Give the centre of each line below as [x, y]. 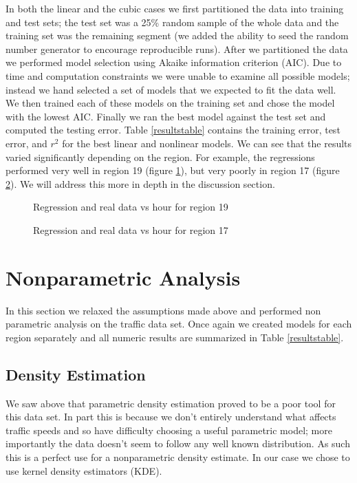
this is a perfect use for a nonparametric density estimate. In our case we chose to [178, 457]
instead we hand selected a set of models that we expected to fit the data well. [171, 89]
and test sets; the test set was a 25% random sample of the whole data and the [172, 22]
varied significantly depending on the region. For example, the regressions [160, 157]
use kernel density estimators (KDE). [84, 470]
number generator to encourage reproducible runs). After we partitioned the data [177, 49]
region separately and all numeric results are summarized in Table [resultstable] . [175, 337]
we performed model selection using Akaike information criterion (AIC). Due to [174, 62]
